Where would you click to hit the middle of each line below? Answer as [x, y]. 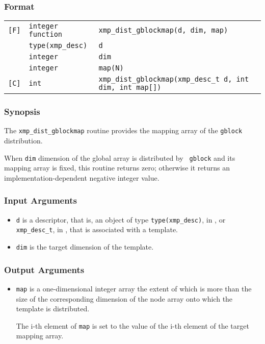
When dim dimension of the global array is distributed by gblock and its [120, 157]
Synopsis [22, 112]
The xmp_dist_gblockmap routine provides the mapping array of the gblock [123, 130]
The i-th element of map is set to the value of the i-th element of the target [132, 325]
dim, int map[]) [130, 88]
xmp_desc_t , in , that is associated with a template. [97, 229]
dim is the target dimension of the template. [85, 247]
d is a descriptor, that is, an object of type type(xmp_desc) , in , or [121, 219]
